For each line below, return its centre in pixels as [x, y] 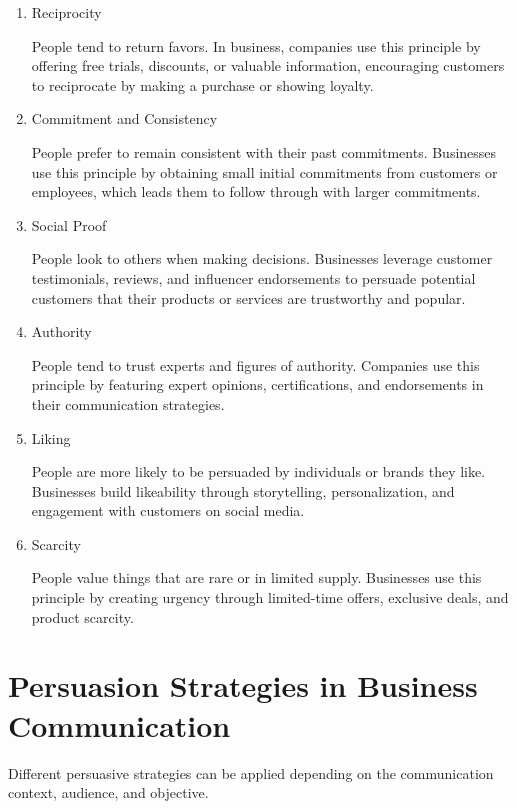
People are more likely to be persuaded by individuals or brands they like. [258, 471]
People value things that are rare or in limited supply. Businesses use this [256, 577]
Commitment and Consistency [124, 118]
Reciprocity [66, 12]
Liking [51, 437]
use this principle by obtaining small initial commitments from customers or [264, 171]
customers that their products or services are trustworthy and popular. [248, 297]
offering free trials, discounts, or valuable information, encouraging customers [268, 65]
